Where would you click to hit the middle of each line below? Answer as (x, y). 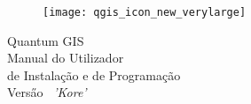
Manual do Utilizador (66, 58)
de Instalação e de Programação (94, 74)
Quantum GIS (46, 40)
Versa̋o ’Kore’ (47, 92)
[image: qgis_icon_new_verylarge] (145, 12)
